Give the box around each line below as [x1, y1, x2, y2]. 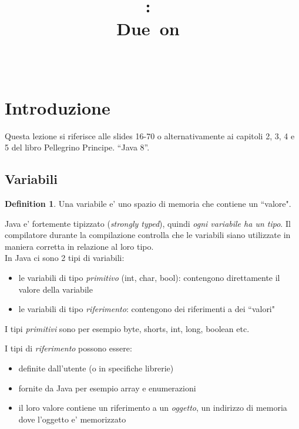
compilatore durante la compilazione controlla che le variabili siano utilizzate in [5, 229, 291, 241]
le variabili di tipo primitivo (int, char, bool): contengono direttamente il [18, 272, 280, 284]
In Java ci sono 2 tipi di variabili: [5, 252, 125, 264]
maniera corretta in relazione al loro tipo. [5, 240, 154, 252]
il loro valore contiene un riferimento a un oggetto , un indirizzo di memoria [18, 401, 287, 414]
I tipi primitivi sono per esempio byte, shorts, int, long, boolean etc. [5, 322, 250, 334]
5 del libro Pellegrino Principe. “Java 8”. [5, 141, 150, 153]
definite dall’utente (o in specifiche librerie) [18, 362, 174, 374]
